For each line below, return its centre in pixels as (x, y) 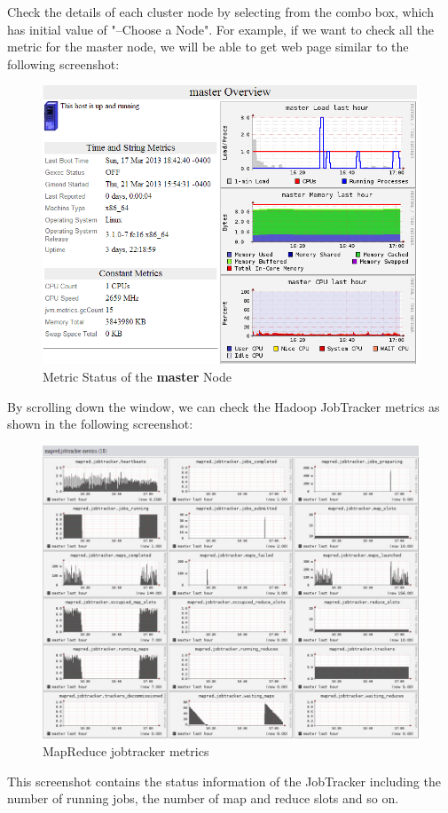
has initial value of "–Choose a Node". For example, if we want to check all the (220, 29)
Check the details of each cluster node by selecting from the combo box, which (220, 12)
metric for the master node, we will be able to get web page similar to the (208, 47)
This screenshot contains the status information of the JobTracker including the (224, 781)
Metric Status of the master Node (137, 377)
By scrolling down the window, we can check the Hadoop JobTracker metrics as (224, 406)
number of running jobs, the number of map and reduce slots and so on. (203, 798)
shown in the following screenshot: (100, 424)
